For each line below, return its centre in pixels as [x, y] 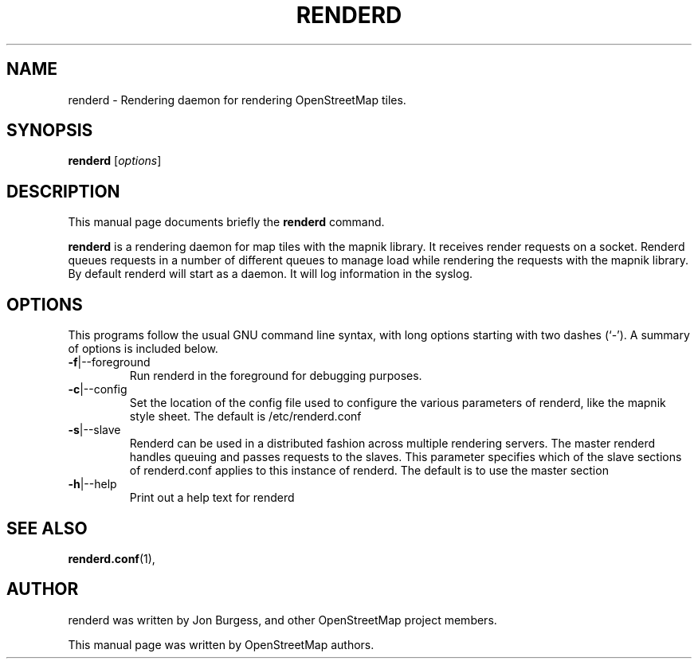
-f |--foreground [109, 362]
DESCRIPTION [63, 191]
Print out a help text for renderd [212, 498]
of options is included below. [143, 349]
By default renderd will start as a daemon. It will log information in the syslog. [270, 274]
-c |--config [98, 389]
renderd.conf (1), [112, 558]
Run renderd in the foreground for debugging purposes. [276, 376]
